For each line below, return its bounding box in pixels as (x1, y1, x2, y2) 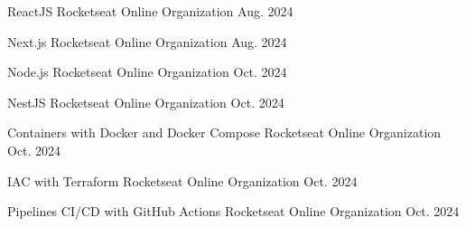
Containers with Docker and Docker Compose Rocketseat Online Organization (7, 123, 442, 142)
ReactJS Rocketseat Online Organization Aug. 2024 (7, 2, 294, 20)
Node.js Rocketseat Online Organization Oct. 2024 (7, 62, 287, 81)
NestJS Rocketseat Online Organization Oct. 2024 (7, 92, 284, 111)
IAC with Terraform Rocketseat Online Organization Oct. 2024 (7, 171, 358, 190)
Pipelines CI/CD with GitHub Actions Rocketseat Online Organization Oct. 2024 (7, 202, 460, 221)
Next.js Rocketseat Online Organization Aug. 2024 (7, 32, 287, 51)
